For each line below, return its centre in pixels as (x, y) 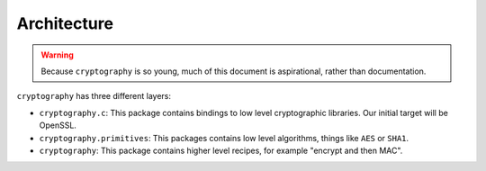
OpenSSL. (58, 125)
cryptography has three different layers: (94, 96)
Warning (57, 55)
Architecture (65, 23)
